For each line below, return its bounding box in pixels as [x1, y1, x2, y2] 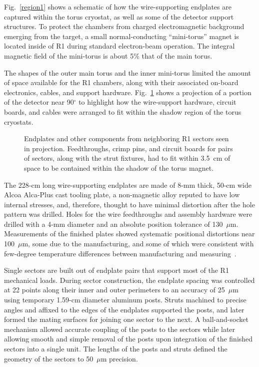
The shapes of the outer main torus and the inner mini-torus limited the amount [4, 67, 251, 78]
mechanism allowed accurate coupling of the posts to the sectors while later [4, 323, 235, 334]
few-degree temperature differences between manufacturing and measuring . [4, 248, 236, 258]
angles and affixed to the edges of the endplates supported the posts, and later [4, 304, 244, 314]
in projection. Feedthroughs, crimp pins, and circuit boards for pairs [24, 143, 233, 153]
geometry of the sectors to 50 [4, 353, 93, 363]
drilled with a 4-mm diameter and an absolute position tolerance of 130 [4, 218, 223, 229]
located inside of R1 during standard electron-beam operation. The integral [4, 41, 235, 51]
